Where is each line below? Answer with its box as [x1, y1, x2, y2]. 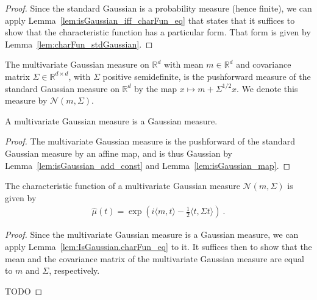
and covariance [236, 58, 291, 71]
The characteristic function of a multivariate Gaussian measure [5, 179, 240, 192]
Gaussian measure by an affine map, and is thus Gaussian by [5, 146, 232, 159]
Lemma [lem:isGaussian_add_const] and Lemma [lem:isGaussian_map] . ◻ [5, 159, 291, 171]
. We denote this [237, 82, 298, 95]
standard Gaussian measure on [5, 82, 119, 95]
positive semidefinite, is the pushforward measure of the [102, 70, 311, 82]
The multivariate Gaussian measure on [5, 58, 149, 71]
